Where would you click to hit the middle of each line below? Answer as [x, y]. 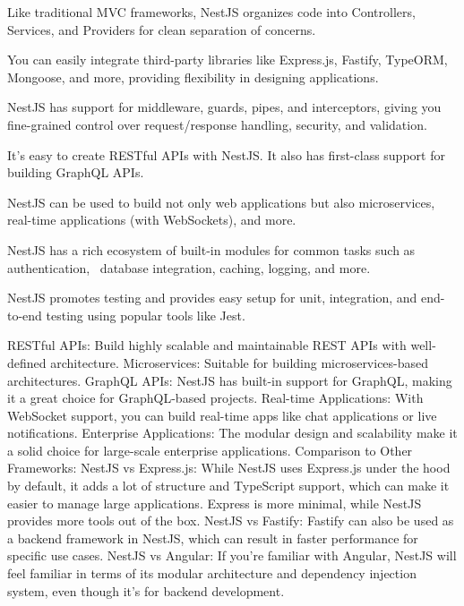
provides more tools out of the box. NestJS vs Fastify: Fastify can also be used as [231, 521]
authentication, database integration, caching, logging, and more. [189, 267]
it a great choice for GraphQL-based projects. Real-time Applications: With [215, 398]
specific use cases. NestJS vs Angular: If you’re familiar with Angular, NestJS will [232, 555]
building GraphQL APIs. [76, 172]
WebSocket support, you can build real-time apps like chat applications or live [222, 415]
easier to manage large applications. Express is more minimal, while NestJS [215, 503]
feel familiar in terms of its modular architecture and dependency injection [212, 573]
